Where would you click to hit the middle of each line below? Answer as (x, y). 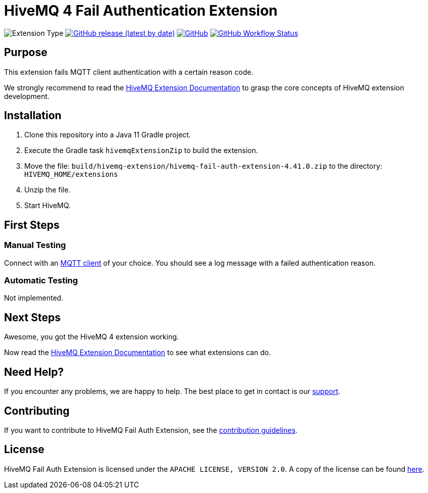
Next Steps (32, 317)
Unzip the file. (47, 190)
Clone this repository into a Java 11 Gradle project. (108, 135)
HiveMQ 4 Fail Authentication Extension (141, 11)
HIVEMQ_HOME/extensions (71, 175)
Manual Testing (35, 245)
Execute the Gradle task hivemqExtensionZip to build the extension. (141, 151)
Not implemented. (34, 298)
